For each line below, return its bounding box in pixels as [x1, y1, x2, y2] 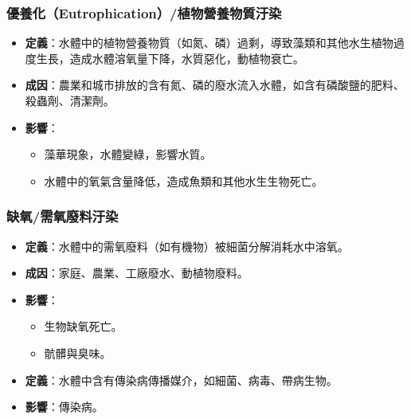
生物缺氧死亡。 [44, 318, 123, 335]
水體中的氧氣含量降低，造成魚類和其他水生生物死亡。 [44, 172, 323, 189]
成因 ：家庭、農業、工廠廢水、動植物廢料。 [25, 264, 249, 281]
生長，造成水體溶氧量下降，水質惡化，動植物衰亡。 [36, 49, 304, 66]
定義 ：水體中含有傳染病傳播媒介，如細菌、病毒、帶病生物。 [25, 371, 338, 388]
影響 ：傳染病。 [25, 398, 104, 415]
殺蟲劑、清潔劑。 [25, 92, 115, 108]
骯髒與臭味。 [44, 344, 112, 361]
